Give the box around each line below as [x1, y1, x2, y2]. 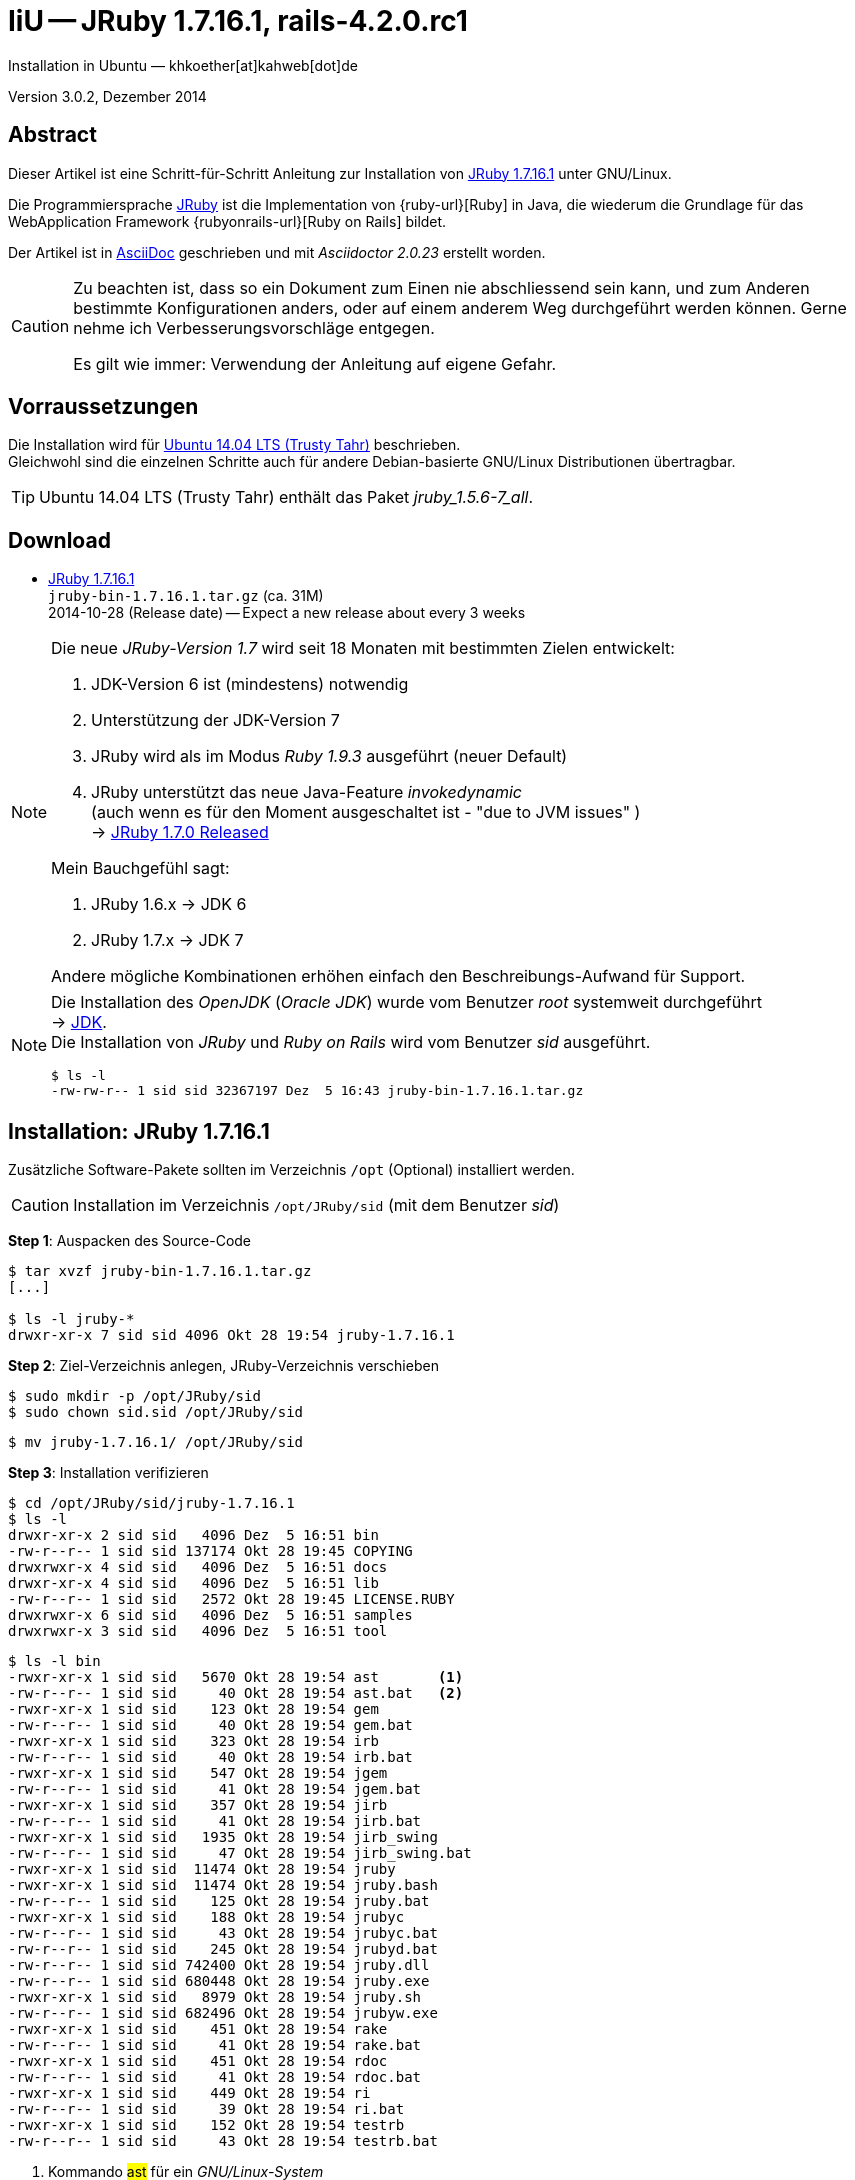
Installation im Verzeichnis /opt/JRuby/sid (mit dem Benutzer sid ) [73, 1195, 560, 1216]
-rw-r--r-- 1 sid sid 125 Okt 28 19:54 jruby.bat [8, 1893, 430, 1910]
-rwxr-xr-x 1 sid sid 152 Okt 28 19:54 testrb [8, 2117, 405, 2134]
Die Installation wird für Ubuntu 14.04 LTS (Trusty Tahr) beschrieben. [8, 436, 461, 454]
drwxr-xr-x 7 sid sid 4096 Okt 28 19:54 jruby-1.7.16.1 [8, 1327, 455, 1344]
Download [8, 527, 111, 553]
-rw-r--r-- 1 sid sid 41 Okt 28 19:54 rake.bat [8, 2037, 422, 2054]
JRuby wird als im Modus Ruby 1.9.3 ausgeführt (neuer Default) [91, 746, 568, 767]
